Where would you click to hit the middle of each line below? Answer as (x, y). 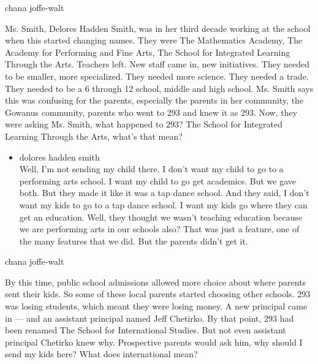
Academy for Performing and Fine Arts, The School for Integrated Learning (148, 52)
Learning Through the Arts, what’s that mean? (94, 136)
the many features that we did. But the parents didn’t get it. (134, 241)
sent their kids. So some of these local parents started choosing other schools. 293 (158, 294)
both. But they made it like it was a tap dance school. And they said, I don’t (164, 193)
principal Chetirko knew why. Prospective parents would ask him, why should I (154, 342)
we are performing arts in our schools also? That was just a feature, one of (159, 229)
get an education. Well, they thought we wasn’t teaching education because (161, 217)
